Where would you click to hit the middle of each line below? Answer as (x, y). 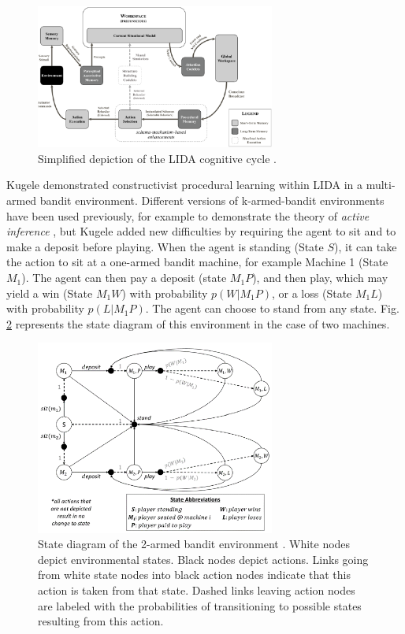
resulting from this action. (101, 621)
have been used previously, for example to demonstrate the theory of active (188, 215)
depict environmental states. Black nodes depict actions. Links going (203, 559)
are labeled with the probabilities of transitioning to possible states (200, 605)
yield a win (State (50, 293)
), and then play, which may (320, 278)
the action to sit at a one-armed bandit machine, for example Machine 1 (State (197, 262)
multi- (381, 185)
